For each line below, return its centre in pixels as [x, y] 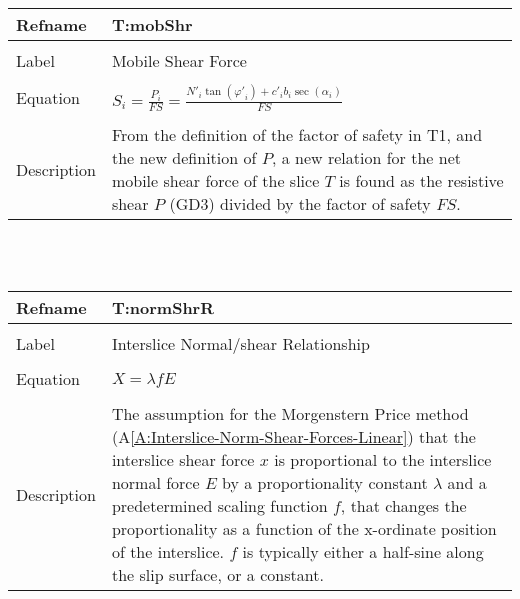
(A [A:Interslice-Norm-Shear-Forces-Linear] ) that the [293, 437]
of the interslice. [168, 552]
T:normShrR [163, 308]
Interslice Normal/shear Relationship [240, 344]
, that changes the [403, 506]
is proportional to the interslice [383, 460]
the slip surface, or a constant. [217, 575]
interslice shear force [183, 460]
